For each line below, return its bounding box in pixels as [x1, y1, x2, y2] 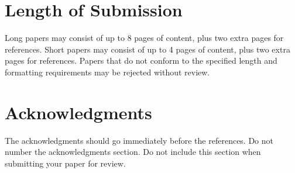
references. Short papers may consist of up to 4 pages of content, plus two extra [5, 43, 290, 55]
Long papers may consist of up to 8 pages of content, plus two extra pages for [5, 32, 284, 44]
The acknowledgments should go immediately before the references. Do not [5, 134, 274, 146]
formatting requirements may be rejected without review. [5, 65, 210, 78]
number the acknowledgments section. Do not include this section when [5, 146, 261, 158]
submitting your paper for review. [5, 157, 126, 169]
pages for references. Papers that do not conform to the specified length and [5, 54, 277, 67]
